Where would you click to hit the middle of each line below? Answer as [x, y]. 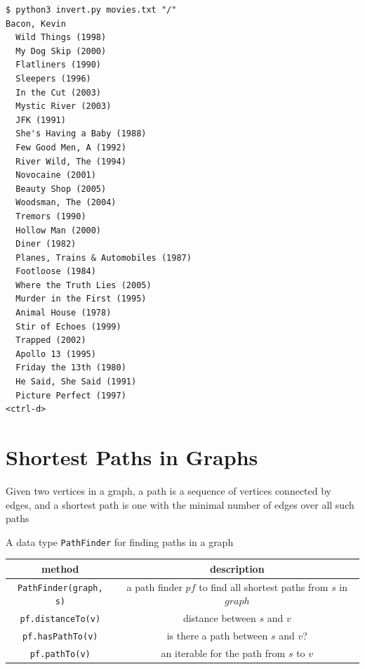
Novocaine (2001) [56, 175]
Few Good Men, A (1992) [71, 147]
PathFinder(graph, [60, 588]
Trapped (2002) [51, 340]
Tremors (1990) [51, 216]
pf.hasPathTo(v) [60, 637]
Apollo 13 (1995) [56, 354]
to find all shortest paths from [264, 586]
